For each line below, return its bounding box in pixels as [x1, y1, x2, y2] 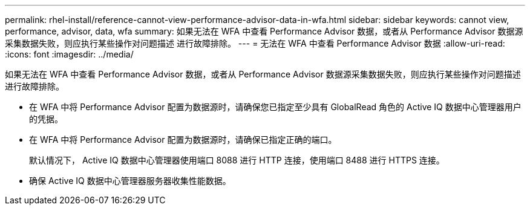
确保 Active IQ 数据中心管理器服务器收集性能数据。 [29, 176, 231, 186]
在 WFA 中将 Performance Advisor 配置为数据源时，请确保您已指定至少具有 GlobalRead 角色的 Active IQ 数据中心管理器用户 [29, 102, 522, 112]
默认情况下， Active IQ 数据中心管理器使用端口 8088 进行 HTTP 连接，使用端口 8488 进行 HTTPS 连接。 [29, 155, 445, 165]
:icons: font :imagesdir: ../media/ [5, 49, 134, 59]
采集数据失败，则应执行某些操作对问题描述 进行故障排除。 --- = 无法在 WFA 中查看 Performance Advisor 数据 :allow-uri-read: [5, 38, 505, 48]
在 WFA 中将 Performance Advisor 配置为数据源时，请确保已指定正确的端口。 [29, 134, 337, 145]
